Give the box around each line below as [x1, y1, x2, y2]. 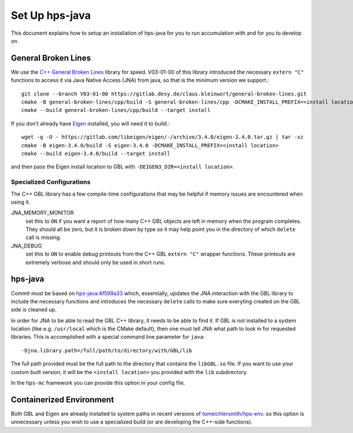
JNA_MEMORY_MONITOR [11, 209, 74, 216]
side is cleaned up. [11, 306, 57, 313]
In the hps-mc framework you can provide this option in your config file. [11, 379, 185, 386]
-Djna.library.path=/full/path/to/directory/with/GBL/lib [21, 347, 192, 353]
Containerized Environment [11, 395, 114, 405]
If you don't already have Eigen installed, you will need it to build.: [11, 120, 170, 127]
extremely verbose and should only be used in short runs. [25, 259, 166, 266]
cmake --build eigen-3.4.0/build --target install [21, 150, 171, 157]
